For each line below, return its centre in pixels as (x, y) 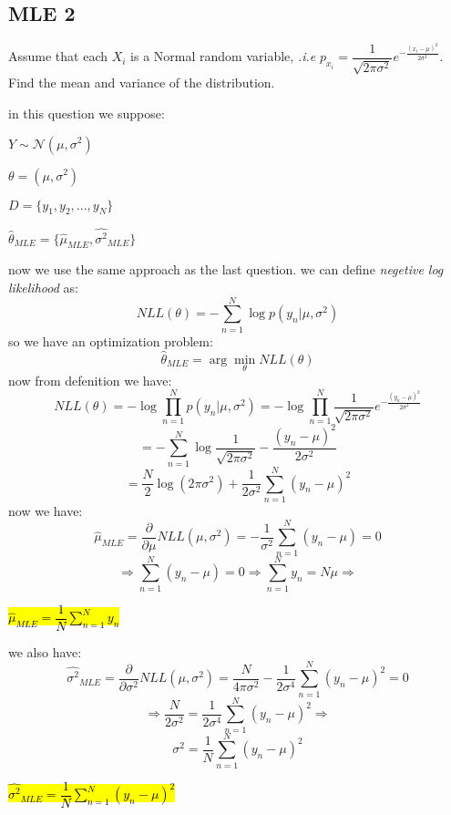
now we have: (46, 510)
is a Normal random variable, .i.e (223, 56)
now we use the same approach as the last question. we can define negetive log (226, 269)
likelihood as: (43, 288)
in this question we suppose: (87, 113)
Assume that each (58, 56)
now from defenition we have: (90, 380)
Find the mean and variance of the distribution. (142, 83)
